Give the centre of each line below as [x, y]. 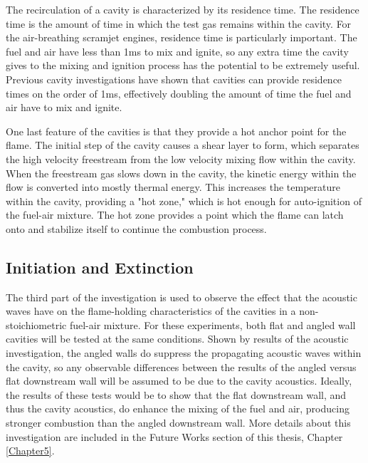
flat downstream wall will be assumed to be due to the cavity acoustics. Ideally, [179, 381]
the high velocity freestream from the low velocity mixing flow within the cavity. [181, 158]
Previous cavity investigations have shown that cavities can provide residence [174, 79]
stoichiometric [36, 324]
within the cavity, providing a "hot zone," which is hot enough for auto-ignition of [184, 201]
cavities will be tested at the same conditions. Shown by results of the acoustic [177, 339]
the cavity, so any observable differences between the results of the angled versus [181, 366]
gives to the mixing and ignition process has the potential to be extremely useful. [183, 65]
